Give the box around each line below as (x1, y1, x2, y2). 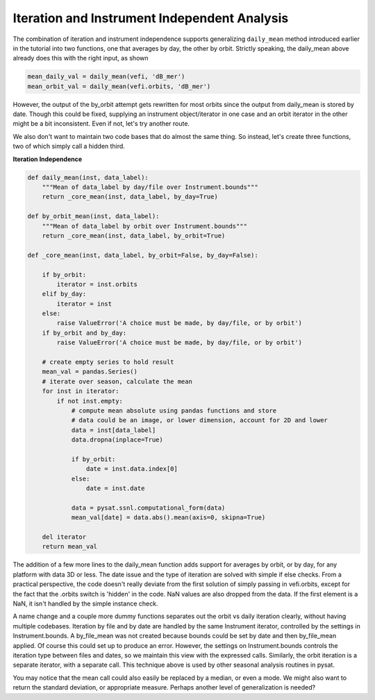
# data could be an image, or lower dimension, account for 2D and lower (71, 417, 328, 424)
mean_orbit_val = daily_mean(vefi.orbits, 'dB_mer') (27, 82, 211, 90)
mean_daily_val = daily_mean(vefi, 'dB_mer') (27, 73, 185, 81)
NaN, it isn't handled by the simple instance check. (12, 599, 158, 608)
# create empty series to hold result (42, 358, 174, 366)
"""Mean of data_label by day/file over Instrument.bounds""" (42, 183, 258, 191)
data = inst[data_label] (71, 426, 156, 434)
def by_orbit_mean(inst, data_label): (27, 212, 160, 220)
